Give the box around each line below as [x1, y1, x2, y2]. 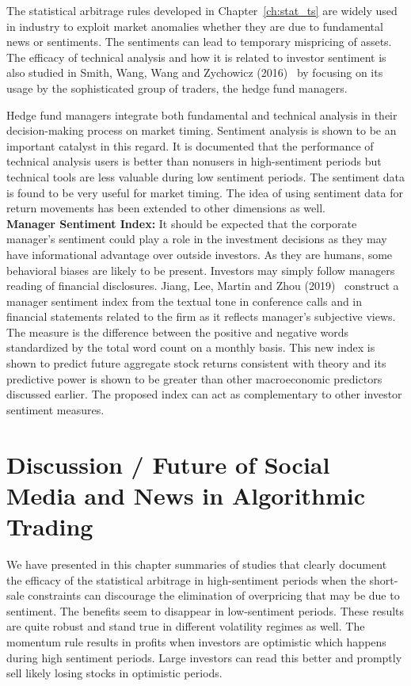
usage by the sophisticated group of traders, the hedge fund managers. [6, 79, 348, 96]
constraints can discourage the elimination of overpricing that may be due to [28, 587, 400, 604]
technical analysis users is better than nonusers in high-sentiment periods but [6, 153, 382, 170]
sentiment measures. [6, 401, 105, 417]
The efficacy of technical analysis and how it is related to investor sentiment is [6, 48, 386, 65]
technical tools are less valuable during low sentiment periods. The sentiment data [6, 168, 405, 185]
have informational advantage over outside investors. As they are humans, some [6, 246, 393, 262]
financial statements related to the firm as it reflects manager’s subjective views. [6, 308, 396, 325]
